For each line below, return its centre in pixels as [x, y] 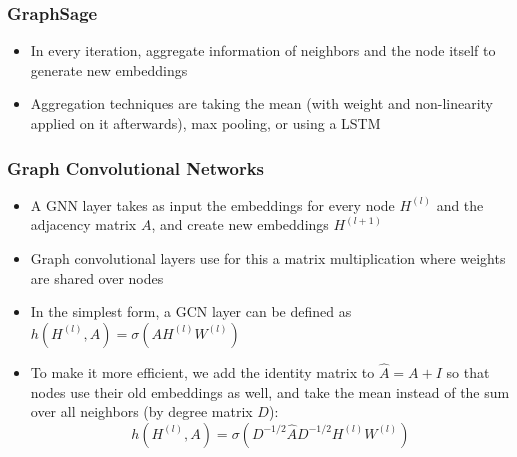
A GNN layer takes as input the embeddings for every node [212, 204]
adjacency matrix [83, 224]
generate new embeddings [109, 69]
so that [468, 372]
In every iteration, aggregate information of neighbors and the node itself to [263, 50]
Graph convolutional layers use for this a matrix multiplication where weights [268, 258]
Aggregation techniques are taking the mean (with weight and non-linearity [262, 103]
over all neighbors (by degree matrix [141, 411]
